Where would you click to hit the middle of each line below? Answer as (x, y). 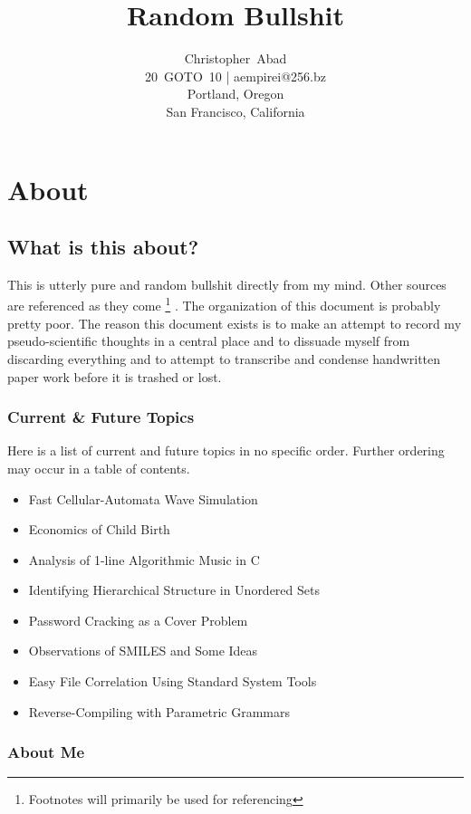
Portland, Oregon (235, 94)
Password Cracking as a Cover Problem (138, 620)
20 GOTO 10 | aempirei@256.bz (235, 76)
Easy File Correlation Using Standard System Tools (173, 681)
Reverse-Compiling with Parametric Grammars (159, 711)
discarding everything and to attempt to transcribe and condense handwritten (224, 358)
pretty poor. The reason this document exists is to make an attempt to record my (235, 323)
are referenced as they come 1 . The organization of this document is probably (224, 304)
